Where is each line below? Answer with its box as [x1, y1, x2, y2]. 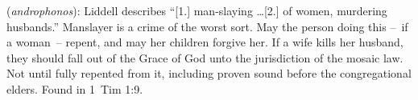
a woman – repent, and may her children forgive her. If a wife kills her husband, [6, 34, 404, 50]
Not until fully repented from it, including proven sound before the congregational [6, 65, 412, 82]
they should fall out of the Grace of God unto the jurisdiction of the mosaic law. [6, 49, 404, 66]
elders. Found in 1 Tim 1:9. [6, 80, 143, 97]
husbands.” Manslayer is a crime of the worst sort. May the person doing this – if [6, 18, 408, 34]
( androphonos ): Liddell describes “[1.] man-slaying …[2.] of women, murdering [6, 2, 387, 18]
